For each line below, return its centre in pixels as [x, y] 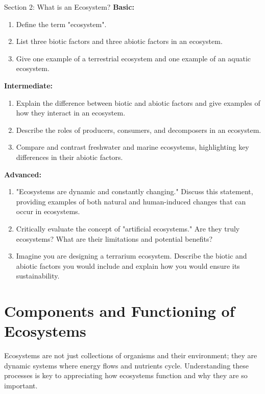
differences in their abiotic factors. [69, 157]
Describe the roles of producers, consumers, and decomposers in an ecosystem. [139, 130]
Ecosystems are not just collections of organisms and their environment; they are [131, 355]
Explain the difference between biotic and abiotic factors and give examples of [138, 102]
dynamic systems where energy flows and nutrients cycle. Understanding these [126, 365]
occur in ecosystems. [48, 211]
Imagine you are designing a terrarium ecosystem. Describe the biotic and [131, 256]
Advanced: [23, 174]
